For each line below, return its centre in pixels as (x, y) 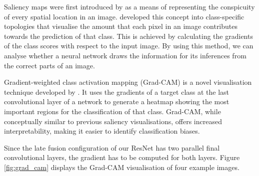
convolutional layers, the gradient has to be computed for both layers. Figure (122, 157)
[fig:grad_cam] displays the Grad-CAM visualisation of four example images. (122, 167)
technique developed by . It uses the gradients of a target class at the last (117, 91)
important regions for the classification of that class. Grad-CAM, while (112, 111)
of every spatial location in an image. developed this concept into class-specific (124, 16)
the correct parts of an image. (49, 65)
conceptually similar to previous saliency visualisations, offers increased (113, 121)
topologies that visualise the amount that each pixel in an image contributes (121, 26)
